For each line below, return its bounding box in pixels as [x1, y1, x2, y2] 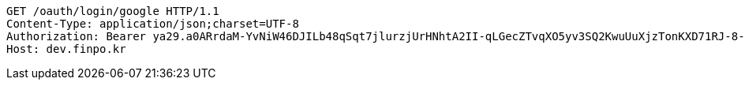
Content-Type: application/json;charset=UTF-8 [6, 17, 299, 30]
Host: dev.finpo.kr [6, 43, 126, 55]
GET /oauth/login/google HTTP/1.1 [6, 5, 219, 17]
